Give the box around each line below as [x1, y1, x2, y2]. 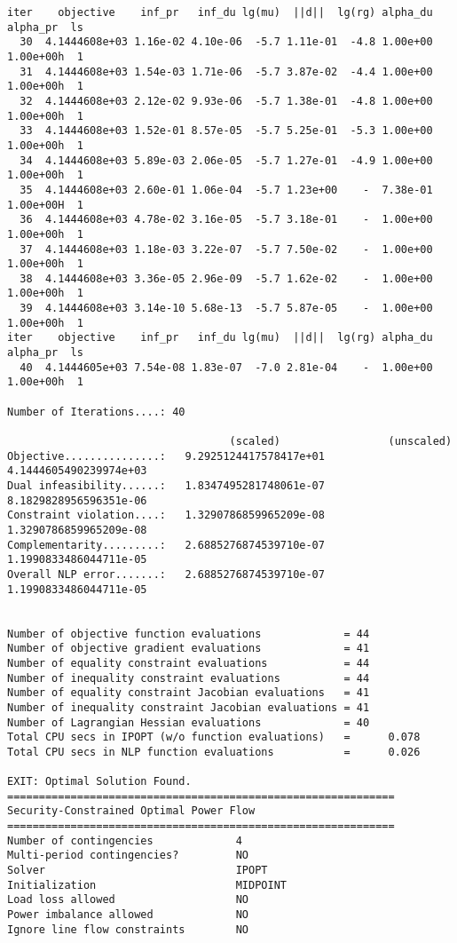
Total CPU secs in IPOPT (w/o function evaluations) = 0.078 [7, 731, 421, 744]
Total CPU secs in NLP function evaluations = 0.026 [7, 745, 421, 758]
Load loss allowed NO [7, 893, 249, 907]
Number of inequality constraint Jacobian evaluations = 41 [7, 701, 370, 714]
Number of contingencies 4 [7, 834, 242, 847]
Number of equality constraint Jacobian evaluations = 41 [7, 686, 370, 700]
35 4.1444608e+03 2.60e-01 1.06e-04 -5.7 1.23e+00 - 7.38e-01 [20, 183, 433, 196]
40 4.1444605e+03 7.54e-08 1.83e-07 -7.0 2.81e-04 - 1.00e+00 [20, 361, 433, 374]
